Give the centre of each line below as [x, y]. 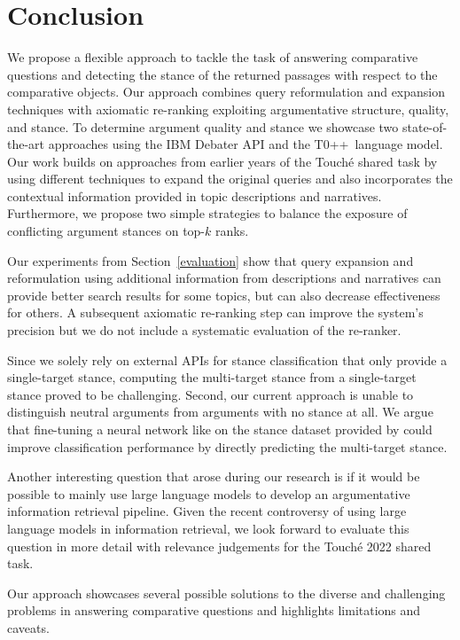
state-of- [425, 126]
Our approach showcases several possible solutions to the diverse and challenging [226, 593]
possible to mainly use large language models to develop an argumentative [209, 493]
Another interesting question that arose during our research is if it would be [214, 476]
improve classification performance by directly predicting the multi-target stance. [227, 446]
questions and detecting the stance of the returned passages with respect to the [222, 74]
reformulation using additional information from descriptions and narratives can [224, 278]
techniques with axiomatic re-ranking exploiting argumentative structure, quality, [228, 109]
